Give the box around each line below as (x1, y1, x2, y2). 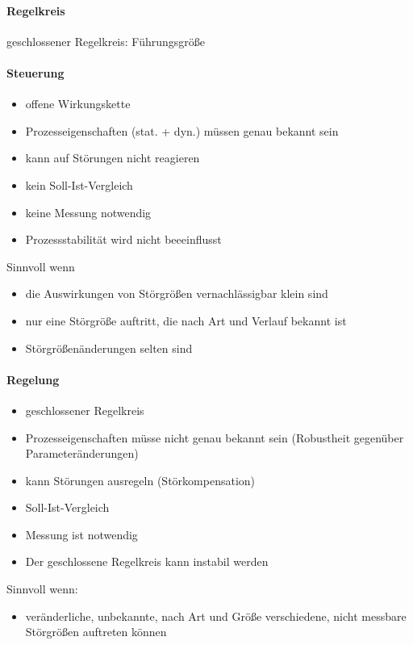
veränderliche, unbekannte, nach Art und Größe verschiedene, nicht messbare (25, 607, 407, 624)
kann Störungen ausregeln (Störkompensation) (25, 471, 256, 488)
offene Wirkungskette (25, 95, 131, 112)
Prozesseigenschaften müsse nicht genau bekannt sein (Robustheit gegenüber (25, 429, 404, 446)
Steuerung (6, 64, 65, 81)
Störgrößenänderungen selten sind (25, 339, 193, 356)
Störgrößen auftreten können (25, 623, 167, 640)
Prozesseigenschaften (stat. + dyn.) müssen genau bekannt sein (25, 122, 339, 139)
